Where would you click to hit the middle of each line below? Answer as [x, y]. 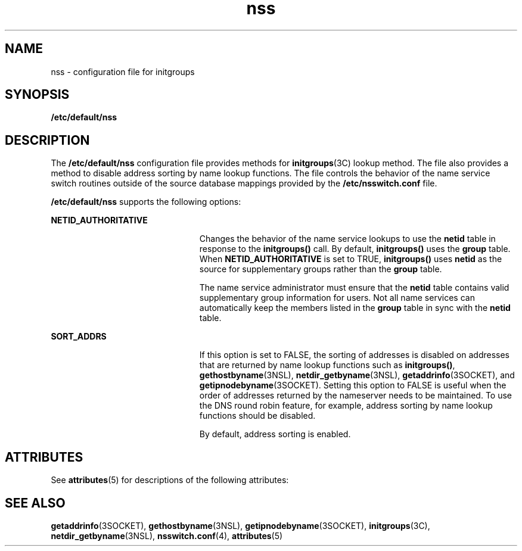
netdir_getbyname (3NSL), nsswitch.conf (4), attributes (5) [167, 536]
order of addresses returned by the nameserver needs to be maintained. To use [355, 396]
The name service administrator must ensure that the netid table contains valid [354, 288]
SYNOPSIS [37, 95]
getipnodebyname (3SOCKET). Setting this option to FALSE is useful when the [353, 385]
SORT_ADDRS [79, 337]
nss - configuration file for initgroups [123, 71]
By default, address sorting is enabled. [275, 434]
